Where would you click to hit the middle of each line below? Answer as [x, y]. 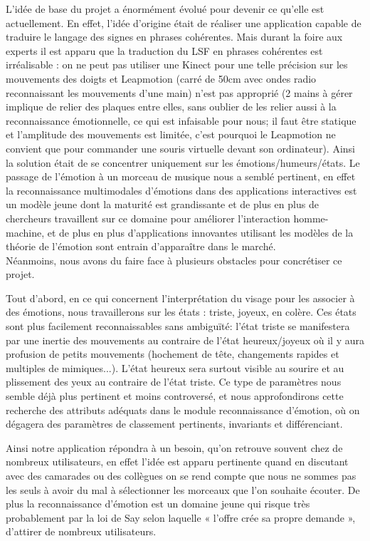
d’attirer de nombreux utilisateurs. [81, 531]
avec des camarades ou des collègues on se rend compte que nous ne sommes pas [181, 475]
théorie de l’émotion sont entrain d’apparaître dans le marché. [141, 246]
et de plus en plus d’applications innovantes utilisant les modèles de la [200, 232]
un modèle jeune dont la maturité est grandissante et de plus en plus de [162, 204]
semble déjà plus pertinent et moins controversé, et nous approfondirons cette [175, 396]
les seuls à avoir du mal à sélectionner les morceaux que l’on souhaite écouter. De [183, 489]
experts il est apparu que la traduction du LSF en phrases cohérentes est [164, 50]
